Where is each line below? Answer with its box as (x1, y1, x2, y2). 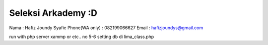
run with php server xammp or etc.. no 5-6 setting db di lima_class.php (9, 34, 154, 40)
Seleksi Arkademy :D (9, 7, 98, 18)
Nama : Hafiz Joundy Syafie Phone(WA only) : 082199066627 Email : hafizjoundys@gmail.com (9, 25, 203, 31)
